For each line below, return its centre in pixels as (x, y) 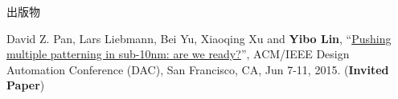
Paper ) (26, 85)
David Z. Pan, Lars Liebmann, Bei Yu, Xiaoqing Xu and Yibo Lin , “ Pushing (199, 38)
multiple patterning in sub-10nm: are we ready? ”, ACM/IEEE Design (178, 54)
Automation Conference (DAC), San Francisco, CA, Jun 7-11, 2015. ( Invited (198, 69)
